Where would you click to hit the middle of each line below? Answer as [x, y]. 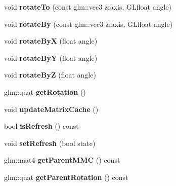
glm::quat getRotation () [45, 91]
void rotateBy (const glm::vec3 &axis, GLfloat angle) [89, 24]
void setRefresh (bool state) [50, 143]
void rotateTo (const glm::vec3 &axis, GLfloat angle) [88, 7]
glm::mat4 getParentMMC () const [62, 160]
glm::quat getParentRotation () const [66, 177]
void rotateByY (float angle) [51, 58]
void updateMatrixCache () [51, 109]
